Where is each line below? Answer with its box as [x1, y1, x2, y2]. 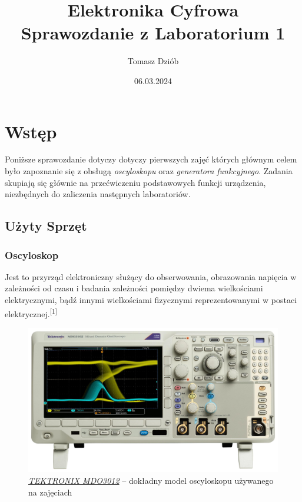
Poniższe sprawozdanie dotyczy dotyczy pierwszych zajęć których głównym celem [5, 153, 297, 165]
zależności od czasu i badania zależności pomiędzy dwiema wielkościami [5, 282, 263, 294]
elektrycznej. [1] [5, 305, 57, 320]
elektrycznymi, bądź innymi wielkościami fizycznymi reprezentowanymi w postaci [5, 294, 297, 305]
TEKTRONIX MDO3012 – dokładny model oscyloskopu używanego [28, 474, 274, 486]
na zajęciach [28, 486, 72, 498]
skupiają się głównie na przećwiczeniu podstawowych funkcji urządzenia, [5, 176, 266, 188]
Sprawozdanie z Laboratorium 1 [21, 21, 286, 45]
